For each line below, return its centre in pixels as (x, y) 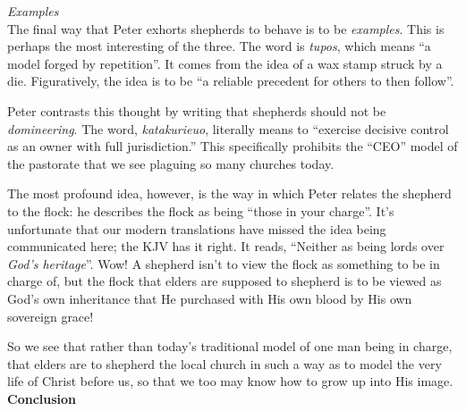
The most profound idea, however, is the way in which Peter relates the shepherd (229, 193)
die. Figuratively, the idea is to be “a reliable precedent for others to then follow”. (231, 81)
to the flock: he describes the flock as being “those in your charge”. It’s (201, 210)
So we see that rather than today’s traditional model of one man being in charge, (230, 346)
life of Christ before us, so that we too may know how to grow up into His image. (230, 381)
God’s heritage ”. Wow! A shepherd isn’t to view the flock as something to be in (224, 263)
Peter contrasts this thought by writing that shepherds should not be (197, 110)
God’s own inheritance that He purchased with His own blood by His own (210, 298)
